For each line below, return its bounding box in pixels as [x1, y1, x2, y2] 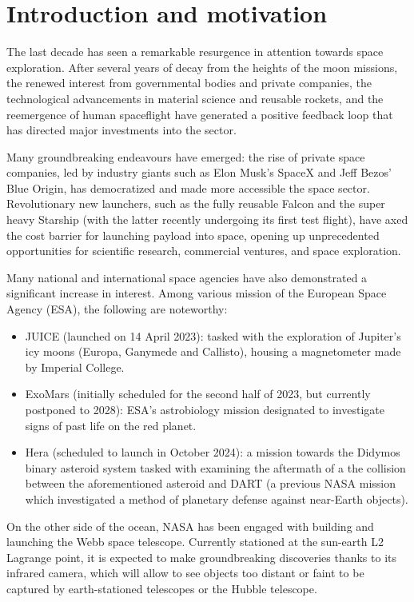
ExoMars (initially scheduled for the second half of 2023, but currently [25, 385, 371, 402]
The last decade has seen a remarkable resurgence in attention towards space [6, 43, 384, 60]
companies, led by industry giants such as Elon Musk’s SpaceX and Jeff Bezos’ [6, 164, 392, 181]
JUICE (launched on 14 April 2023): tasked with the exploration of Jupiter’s [25, 327, 401, 344]
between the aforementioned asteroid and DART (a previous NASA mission [25, 475, 396, 492]
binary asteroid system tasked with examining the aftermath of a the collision [25, 459, 406, 476]
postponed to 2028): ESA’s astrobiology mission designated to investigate [25, 401, 384, 417]
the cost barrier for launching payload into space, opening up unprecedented [6, 226, 380, 243]
